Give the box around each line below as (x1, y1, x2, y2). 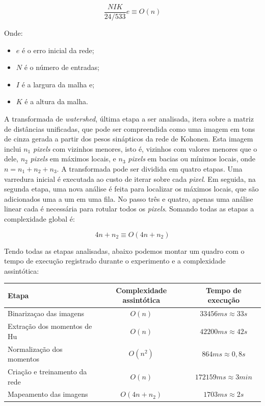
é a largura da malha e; (21, 79, 95, 89)
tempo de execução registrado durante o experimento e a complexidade (4, 255, 226, 266)
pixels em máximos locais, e (30, 153, 116, 164)
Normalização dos (8, 343, 63, 354)
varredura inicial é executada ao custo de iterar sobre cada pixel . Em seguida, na (4, 173, 256, 184)
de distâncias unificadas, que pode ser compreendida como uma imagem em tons (4, 123, 255, 134)
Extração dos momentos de (8, 321, 92, 331)
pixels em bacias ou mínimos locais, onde (128, 153, 255, 164)
